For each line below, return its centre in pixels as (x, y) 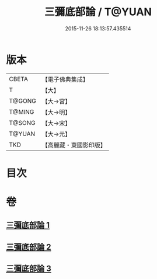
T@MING (22, 111)
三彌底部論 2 (29, 247)
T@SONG (22, 123)
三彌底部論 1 (28, 225)
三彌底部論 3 (29, 269)
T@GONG (22, 101)
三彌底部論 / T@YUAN (98, 12)
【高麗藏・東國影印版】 (74, 145)
